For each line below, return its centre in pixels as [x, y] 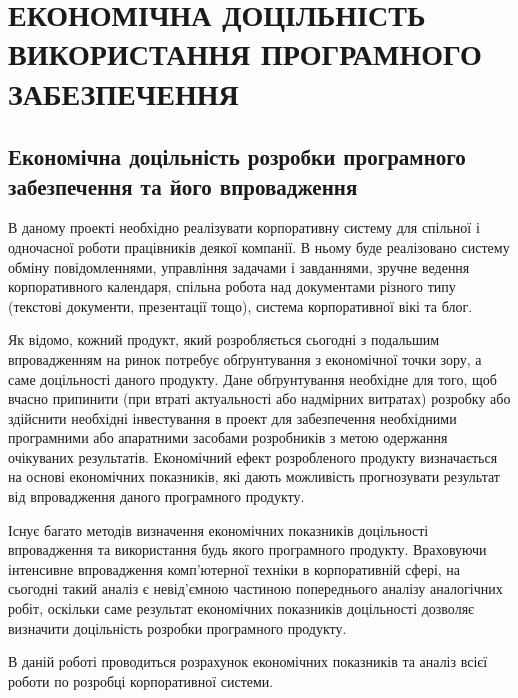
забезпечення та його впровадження [183, 185]
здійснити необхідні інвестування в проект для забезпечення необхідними [232, 417]
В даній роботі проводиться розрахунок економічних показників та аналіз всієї [248, 661]
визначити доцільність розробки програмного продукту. [177, 627]
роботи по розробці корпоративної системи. [141, 680]
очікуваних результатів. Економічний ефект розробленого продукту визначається [253, 456]
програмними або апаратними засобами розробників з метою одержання [228, 437]
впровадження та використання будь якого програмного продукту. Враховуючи [247, 549]
